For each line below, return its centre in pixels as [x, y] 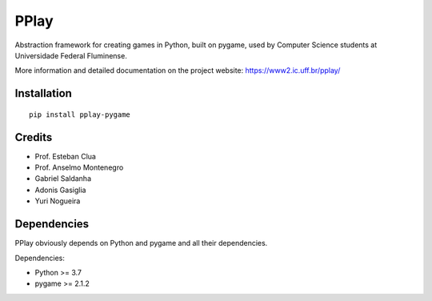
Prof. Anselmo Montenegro [79, 167]
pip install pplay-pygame [80, 114]
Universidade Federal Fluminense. [71, 55]
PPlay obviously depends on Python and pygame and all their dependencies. [141, 243]
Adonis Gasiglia [60, 190]
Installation [43, 93]
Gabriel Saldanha [63, 179]
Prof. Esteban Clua [65, 156]
